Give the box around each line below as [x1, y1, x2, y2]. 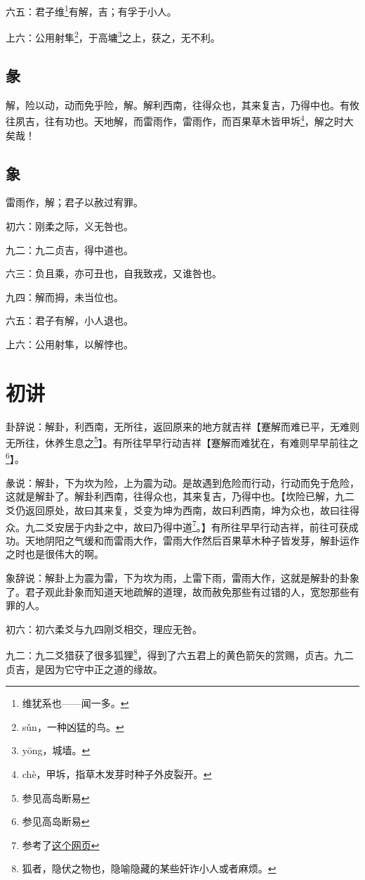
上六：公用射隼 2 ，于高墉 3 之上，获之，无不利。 [6, 28, 220, 44]
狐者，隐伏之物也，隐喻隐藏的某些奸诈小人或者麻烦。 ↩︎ [22, 861, 277, 876]
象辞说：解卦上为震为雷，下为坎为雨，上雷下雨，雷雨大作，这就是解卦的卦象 [6, 570, 359, 585]
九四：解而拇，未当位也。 [6, 289, 124, 304]
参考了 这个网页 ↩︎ [22, 837, 100, 852]
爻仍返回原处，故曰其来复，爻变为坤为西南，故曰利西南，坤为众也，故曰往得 [6, 502, 359, 517]
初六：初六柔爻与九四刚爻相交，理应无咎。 [6, 621, 202, 636]
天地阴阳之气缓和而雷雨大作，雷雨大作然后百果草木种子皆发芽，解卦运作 [25, 533, 359, 547]
